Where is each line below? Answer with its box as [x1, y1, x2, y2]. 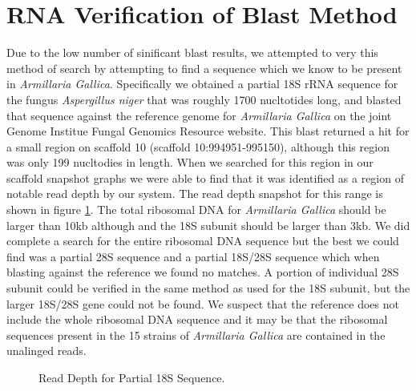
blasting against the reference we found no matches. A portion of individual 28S [6, 264, 399, 280]
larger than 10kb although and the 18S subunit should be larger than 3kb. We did [6, 216, 410, 233]
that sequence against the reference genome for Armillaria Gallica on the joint [6, 107, 392, 123]
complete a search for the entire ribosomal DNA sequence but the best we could [6, 232, 399, 249]
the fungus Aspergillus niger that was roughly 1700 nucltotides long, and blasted [6, 91, 402, 107]
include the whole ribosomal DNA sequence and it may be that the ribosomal [6, 311, 388, 328]
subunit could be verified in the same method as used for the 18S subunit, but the [6, 280, 410, 296]
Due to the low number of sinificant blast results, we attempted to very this [6, 44, 378, 61]
